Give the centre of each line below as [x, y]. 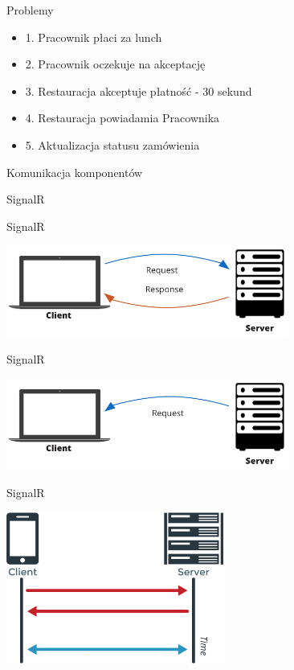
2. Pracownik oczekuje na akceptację [115, 64]
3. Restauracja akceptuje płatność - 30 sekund [139, 90]
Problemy [30, 10]
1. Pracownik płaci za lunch [94, 37]
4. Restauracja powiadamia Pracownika [122, 118]
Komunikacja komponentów [75, 172]
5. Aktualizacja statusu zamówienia [112, 144]
